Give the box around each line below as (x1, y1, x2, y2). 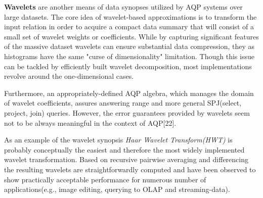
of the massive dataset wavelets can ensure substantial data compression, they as (4, 41, 255, 52)
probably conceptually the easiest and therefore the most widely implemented (4, 144, 245, 155)
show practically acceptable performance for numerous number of (4, 174, 206, 184)
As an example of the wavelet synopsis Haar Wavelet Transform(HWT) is (4, 134, 233, 145)
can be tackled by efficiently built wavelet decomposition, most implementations (4, 61, 252, 71)
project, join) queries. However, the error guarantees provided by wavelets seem (4, 107, 250, 118)
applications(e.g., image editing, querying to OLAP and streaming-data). (4, 184, 230, 194)
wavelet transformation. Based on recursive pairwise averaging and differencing (4, 154, 248, 165)
